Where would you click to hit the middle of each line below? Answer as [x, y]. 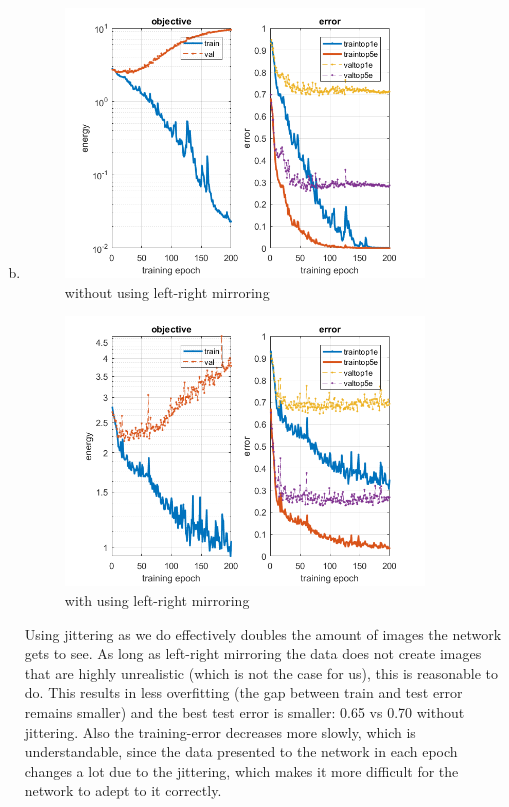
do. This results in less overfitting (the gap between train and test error [243, 692]
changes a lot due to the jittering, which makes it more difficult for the [241, 770]
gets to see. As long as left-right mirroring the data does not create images [253, 653]
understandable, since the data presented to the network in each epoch [241, 751]
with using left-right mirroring [157, 600]
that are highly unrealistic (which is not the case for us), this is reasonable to [261, 672]
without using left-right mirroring [167, 291]
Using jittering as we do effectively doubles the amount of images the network [263, 633]
